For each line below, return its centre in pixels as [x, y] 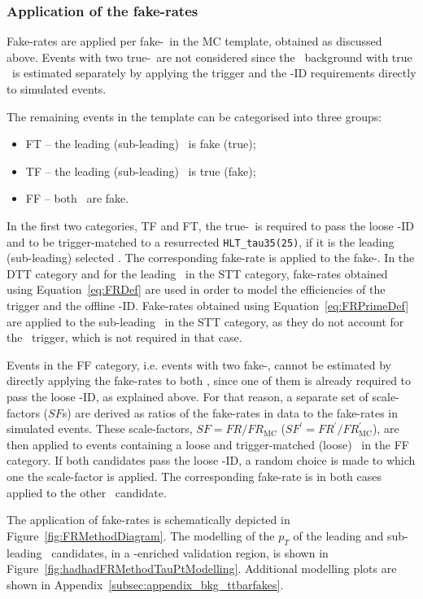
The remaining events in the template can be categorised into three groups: [194, 116]
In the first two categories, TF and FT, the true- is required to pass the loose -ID [210, 225]
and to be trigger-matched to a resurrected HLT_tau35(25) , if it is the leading [201, 241]
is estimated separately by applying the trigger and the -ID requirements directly [214, 73]
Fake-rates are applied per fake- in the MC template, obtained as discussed [194, 41]
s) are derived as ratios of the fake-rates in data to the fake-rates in [230, 412]
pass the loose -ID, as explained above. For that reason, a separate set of [188, 396]
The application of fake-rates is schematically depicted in [148, 520]
